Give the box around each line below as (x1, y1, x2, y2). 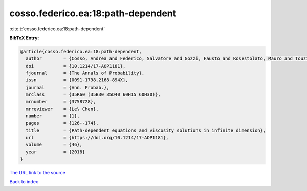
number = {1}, (26, 113, 80, 119)
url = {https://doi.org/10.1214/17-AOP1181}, (26, 135, 169, 140)
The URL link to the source (9, 169, 66, 175)
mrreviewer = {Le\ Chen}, (26, 106, 99, 112)
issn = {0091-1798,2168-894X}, (26, 77, 128, 83)
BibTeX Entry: (9, 35, 39, 41)
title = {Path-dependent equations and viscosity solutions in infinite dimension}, (26, 128, 266, 133)
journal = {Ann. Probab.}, (26, 84, 109, 90)
